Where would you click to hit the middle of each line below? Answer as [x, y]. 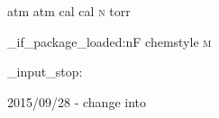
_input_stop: [45, 72]
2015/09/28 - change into [77, 101]
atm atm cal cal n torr [69, 11]
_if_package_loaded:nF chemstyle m [109, 41]
